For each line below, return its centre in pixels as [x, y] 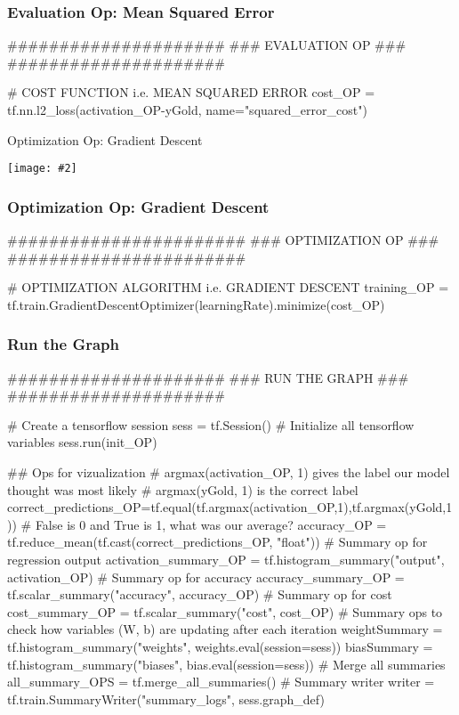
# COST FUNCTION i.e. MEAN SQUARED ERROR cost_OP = [191, 92]
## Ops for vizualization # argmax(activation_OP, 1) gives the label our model [229, 472]
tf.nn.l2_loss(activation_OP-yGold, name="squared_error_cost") [187, 110]
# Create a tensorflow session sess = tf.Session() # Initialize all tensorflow [211, 424]
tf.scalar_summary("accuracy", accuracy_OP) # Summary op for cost [200, 594]
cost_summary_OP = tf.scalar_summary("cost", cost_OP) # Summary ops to [225, 611]
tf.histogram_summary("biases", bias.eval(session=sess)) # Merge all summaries [226, 664]
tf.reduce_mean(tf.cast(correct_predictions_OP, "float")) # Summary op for [217, 542]
